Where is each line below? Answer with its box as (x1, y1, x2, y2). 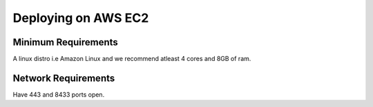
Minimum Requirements (12, 36, 119, 48)
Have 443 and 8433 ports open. (12, 90, 105, 99)
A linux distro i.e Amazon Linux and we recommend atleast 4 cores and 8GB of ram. (12, 55, 251, 63)
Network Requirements (12, 72, 115, 84)
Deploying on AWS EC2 (12, 10, 149, 25)
